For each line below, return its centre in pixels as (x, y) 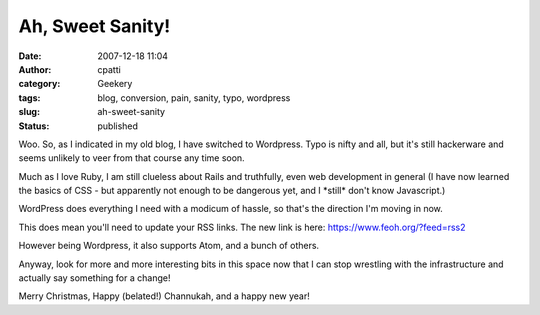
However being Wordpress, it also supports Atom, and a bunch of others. (169, 246)
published (118, 126)
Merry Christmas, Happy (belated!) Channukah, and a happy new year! (164, 296)
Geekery (115, 84)
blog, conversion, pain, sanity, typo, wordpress (194, 97)
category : (39, 84)
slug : (29, 112)
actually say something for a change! (94, 278)
